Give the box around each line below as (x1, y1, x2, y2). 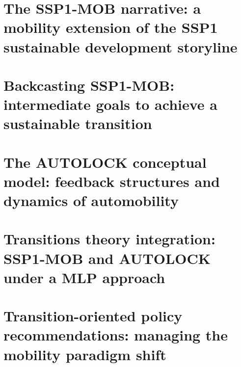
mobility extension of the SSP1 (3, 17, 218, 37)
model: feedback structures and (3, 171, 220, 191)
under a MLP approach (3, 267, 165, 287)
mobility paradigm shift (3, 344, 166, 364)
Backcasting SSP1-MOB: (3, 75, 175, 95)
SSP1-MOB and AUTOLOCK (3, 248, 211, 268)
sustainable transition (3, 113, 152, 133)
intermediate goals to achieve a (3, 94, 217, 114)
